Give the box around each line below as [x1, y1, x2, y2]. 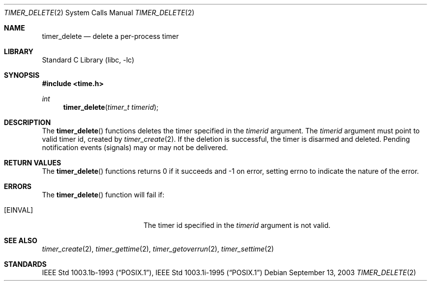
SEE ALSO [4, 236, 37, 245]
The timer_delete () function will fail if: [42, 190, 165, 199]
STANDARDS [4, 260, 47, 268]
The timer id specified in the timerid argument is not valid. [143, 221, 331, 229]
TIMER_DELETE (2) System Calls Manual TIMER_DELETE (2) [4, 8, 195, 17]
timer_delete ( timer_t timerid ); [63, 103, 159, 111]
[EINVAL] [4, 206, 33, 214]
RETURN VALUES [4, 158, 62, 167]
